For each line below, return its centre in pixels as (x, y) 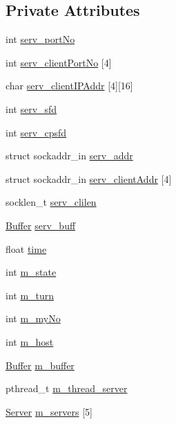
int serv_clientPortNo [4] (59, 62)
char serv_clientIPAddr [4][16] (69, 86)
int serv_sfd (31, 108)
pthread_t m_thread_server (67, 388)
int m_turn (30, 295)
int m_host (30, 341)
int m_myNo (33, 318)
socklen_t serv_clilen (51, 202)
